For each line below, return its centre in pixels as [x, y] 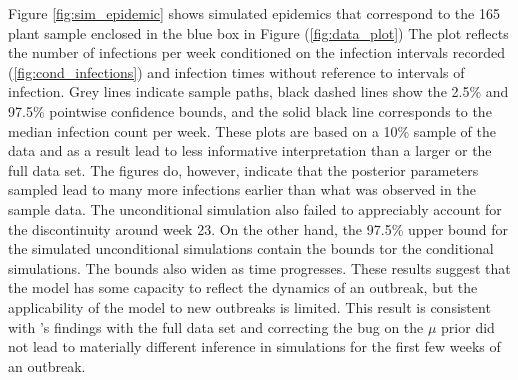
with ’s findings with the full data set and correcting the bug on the [216, 326]
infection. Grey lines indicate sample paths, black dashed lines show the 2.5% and [258, 91]
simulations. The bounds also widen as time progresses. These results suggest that [259, 267]
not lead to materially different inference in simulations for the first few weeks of [254, 346]
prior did [468, 326]
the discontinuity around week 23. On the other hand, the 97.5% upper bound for [258, 228]
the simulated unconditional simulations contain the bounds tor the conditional [251, 248]
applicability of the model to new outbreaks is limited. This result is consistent [249, 306]
